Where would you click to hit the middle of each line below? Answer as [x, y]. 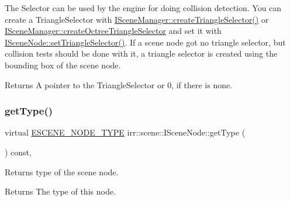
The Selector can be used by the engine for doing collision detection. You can [143, 8]
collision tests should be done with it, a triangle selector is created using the [141, 53]
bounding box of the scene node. [63, 65]
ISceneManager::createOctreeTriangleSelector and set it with [113, 31]
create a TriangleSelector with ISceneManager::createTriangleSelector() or [137, 19]
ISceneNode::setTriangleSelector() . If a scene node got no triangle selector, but [145, 42]
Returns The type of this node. [60, 191]
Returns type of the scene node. [62, 171]
